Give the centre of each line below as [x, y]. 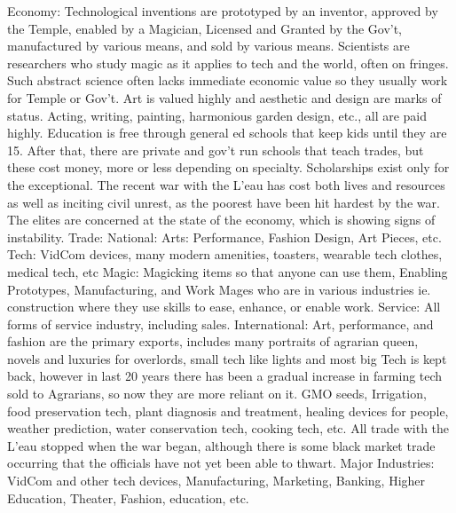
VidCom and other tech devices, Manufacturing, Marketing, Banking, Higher [216, 481]
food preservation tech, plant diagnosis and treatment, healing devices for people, [228, 410]
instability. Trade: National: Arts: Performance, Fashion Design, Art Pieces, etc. [224, 237]
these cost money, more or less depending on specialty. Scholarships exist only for [228, 167]
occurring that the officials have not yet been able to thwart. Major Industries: [221, 463]
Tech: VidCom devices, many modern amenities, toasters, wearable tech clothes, [225, 254]
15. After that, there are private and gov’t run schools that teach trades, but [216, 150]
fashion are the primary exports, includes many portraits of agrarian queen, [213, 341]
